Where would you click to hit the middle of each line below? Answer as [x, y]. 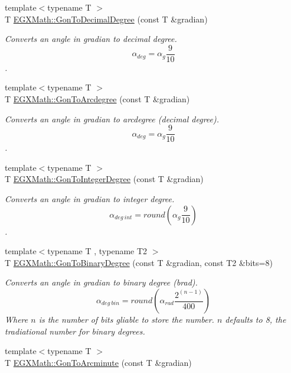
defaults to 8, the [256, 320]
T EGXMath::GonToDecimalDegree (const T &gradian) [106, 19]
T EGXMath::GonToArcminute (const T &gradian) [98, 362]
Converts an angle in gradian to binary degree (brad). [101, 282]
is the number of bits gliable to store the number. [126, 320]
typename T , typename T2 [97, 251]
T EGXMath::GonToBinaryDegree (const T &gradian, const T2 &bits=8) [139, 262]
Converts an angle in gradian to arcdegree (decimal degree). [112, 119]
